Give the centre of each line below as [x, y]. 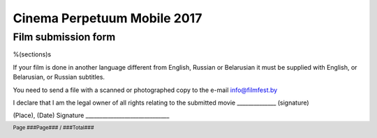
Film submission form [64, 37]
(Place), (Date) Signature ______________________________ [91, 116]
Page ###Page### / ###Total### [53, 128]
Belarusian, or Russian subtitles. [59, 77]
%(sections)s [32, 54]
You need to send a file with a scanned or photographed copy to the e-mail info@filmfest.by [145, 90]
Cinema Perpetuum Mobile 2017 [108, 18]
